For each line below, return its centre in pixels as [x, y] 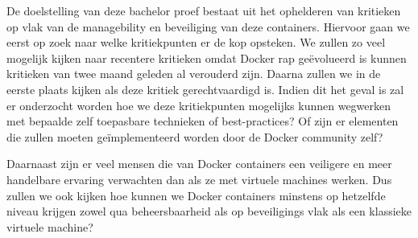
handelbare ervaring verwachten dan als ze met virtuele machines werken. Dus [199, 179]
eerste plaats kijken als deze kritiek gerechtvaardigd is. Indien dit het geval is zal [205, 89]
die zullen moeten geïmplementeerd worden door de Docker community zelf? [195, 136]
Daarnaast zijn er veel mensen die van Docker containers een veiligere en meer [199, 164]
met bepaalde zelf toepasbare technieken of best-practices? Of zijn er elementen [203, 121]
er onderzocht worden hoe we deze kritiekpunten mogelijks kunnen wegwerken [199, 105]
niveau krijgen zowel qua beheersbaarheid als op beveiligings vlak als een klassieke [209, 211]
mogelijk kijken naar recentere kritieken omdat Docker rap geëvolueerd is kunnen [207, 57]
